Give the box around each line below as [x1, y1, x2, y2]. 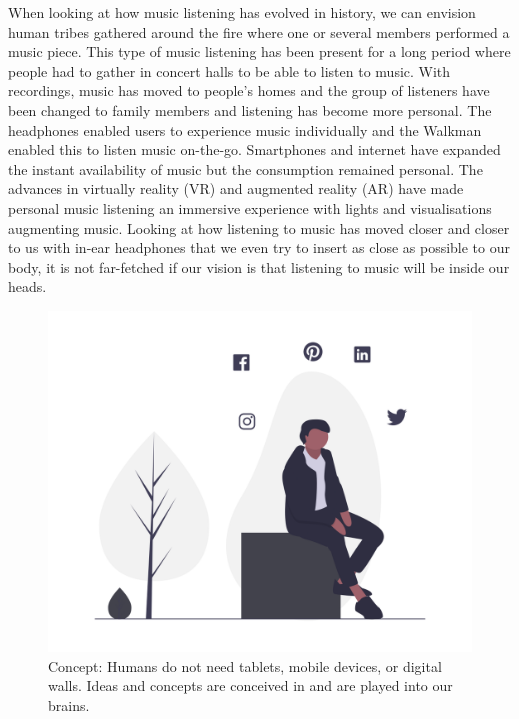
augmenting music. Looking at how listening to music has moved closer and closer [8, 217, 510, 238]
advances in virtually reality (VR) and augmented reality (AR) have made [8, 178, 464, 199]
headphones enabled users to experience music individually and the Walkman [8, 119, 482, 140]
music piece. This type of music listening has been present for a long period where [8, 41, 511, 62]
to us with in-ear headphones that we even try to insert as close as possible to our [8, 237, 510, 258]
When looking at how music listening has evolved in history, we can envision [8, 2, 476, 22]
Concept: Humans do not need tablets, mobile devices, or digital [48, 655, 442, 676]
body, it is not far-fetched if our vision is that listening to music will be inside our [8, 256, 510, 277]
